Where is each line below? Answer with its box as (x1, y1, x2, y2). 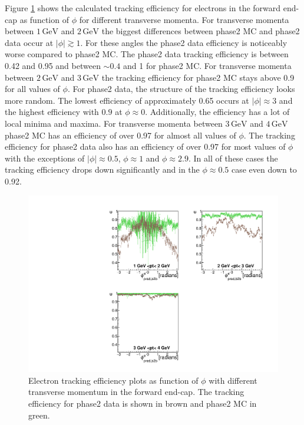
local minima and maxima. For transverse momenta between (5, 117, 223, 129)
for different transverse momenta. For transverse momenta (79, 13, 289, 25)
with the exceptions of (5, 151, 85, 164)
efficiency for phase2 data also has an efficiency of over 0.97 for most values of (5, 140, 286, 153)
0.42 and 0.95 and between (5, 59, 101, 71)
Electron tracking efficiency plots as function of (28, 374, 199, 386)
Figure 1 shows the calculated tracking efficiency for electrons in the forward (5, 2, 281, 14)
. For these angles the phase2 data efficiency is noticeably (80, 36, 288, 48)
